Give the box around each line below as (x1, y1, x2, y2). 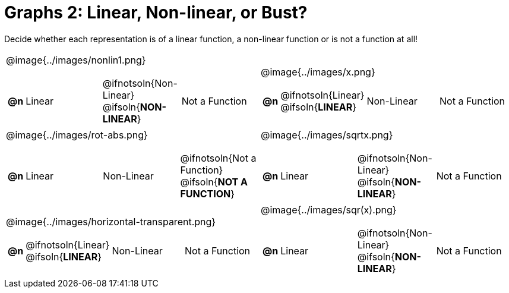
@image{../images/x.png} (261, 65, 375, 78)
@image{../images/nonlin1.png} (6, 53, 146, 66)
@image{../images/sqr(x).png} (261, 203, 397, 216)
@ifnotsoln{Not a (180, 152, 257, 164)
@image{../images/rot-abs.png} (6, 128, 148, 141)
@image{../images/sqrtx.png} (261, 128, 393, 141)
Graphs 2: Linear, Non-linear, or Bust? (4, 2, 308, 23)
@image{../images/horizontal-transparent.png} (6, 215, 216, 228)
